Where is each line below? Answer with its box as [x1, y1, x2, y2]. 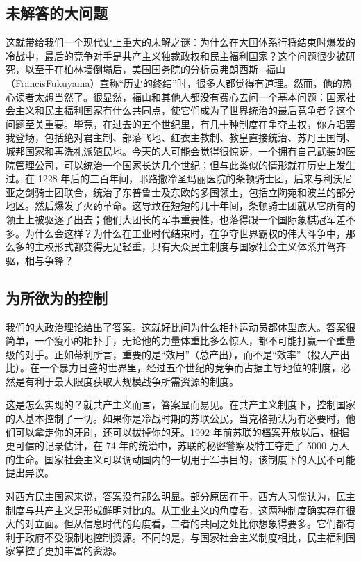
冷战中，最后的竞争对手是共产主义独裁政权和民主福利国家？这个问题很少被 [6, 48, 346, 63]
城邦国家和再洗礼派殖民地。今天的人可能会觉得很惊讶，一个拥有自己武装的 [6, 143, 346, 158]
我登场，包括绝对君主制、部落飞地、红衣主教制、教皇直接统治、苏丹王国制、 [6, 130, 355, 145]
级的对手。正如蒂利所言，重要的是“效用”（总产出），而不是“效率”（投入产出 [6, 346, 350, 361]
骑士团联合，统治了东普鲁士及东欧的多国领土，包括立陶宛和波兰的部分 [34, 184, 355, 199]
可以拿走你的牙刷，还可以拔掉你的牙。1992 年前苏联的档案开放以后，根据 [15, 424, 349, 439]
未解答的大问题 [6, 2, 108, 24]
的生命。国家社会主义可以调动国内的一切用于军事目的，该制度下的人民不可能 [6, 451, 355, 466]
